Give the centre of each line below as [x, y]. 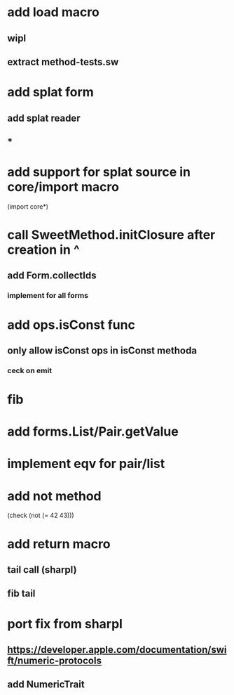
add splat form [51, 92]
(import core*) [28, 206]
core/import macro [63, 187]
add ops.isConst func [71, 325]
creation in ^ [43, 250]
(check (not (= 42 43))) [41, 515]
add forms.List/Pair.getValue [93, 432]
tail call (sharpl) [42, 570]
